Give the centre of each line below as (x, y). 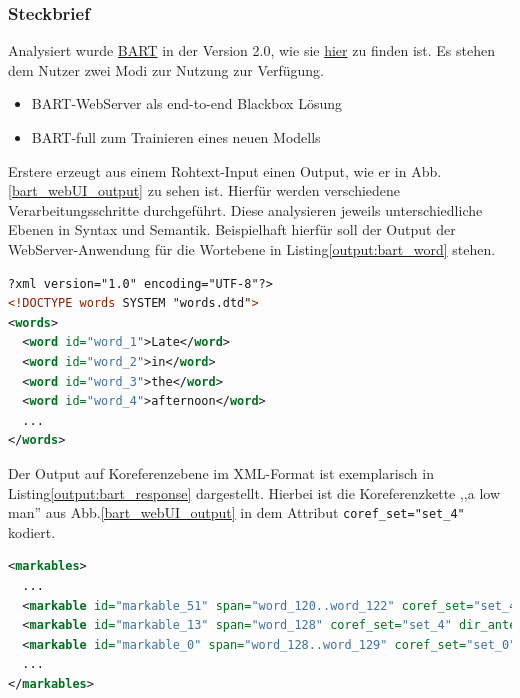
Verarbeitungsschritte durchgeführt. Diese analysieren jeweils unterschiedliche (245, 209)
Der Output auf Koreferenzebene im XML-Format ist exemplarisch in (221, 472)
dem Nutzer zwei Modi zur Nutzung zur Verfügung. (166, 69)
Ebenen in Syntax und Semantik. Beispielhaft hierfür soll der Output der (232, 229)
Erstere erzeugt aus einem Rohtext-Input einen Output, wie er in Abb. (225, 170)
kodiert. (32, 531)
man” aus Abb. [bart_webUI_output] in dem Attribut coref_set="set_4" (236, 512)
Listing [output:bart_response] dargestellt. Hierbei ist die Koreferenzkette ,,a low (254, 492)
